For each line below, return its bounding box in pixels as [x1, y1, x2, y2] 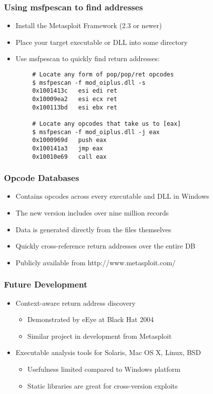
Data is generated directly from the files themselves [15, 224, 171, 234]
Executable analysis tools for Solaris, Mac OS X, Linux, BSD [15, 347, 201, 358]
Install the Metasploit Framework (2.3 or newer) [15, 20, 162, 31]
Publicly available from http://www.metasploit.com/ [15, 257, 176, 267]
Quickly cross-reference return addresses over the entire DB [15, 241, 196, 251]
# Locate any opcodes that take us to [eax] [32, 120, 181, 127]
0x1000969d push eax [32, 137, 107, 144]
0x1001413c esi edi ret [32, 87, 118, 95]
